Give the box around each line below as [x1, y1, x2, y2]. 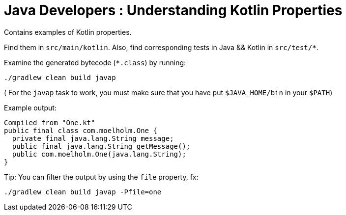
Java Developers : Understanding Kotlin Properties [4, 2, 343, 19]
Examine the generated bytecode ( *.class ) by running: [4, 58, 186, 67]
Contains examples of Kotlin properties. [4, 27, 132, 36]
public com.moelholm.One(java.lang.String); [12, 150, 186, 158]
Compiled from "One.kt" [4, 118, 95, 127]
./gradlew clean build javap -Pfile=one [4, 188, 162, 196]
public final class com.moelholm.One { [4, 126, 157, 134]
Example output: [4, 103, 57, 112]
